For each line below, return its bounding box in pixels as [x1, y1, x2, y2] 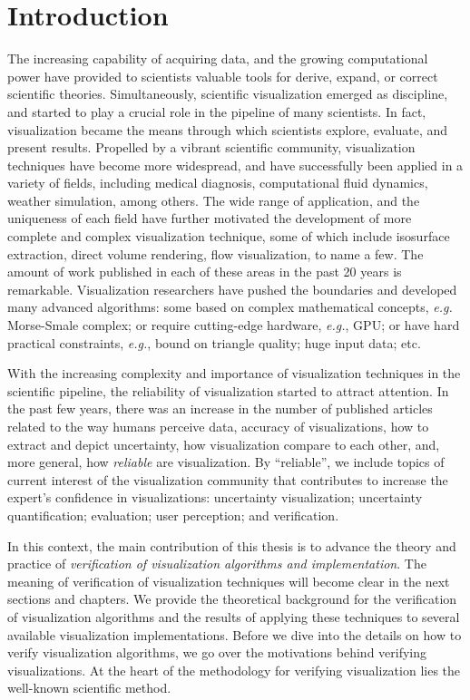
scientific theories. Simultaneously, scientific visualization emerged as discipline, [7, 84, 448, 103]
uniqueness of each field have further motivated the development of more [7, 209, 412, 228]
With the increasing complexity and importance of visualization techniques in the [7, 364, 461, 383]
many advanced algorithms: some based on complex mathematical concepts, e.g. [7, 297, 453, 316]
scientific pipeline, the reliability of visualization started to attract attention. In [7, 381, 449, 400]
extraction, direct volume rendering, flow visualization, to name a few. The [7, 244, 424, 263]
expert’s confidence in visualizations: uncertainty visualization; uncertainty [7, 488, 423, 507]
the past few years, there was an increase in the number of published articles [7, 399, 433, 418]
